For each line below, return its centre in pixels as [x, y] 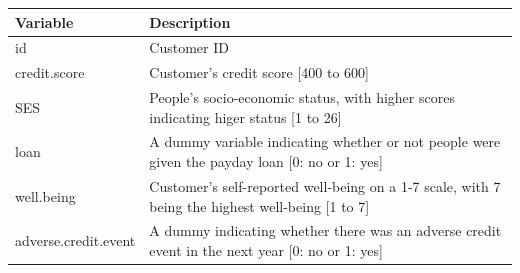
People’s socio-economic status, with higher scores [302, 97]
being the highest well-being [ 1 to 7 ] [259, 205]
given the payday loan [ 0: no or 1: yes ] [266, 161]
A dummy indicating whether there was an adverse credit [325, 230]
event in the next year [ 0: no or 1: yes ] [266, 249]
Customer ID [189, 47]
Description [190, 21]
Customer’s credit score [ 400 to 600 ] [259, 72]
